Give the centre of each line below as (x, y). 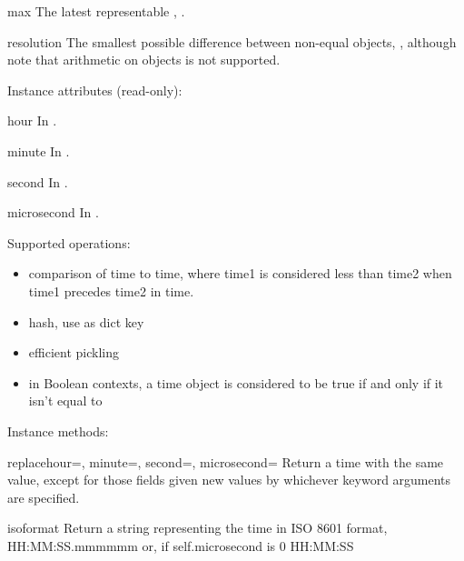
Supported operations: (69, 242)
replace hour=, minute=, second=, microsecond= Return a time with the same (226, 461)
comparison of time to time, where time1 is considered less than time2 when (240, 273)
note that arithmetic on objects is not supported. (144, 60)
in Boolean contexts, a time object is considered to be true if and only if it (236, 382)
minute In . (39, 150)
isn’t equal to (65, 401)
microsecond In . (53, 212)
